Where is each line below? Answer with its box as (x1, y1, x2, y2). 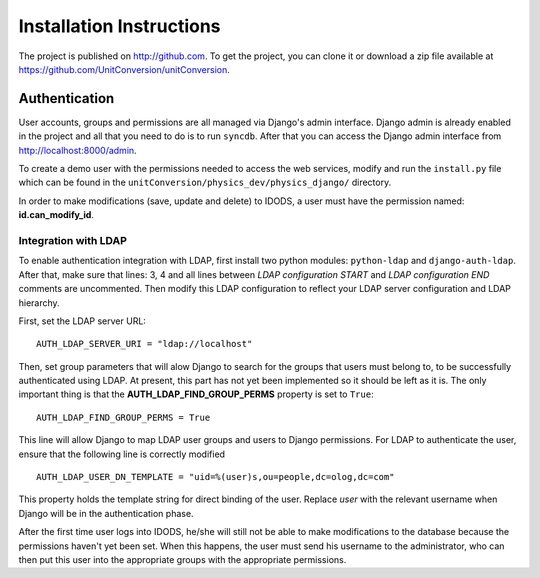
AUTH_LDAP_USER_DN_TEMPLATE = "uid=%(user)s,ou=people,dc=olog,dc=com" (36, 471, 395, 483)
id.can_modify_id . (18, 209, 95, 221)
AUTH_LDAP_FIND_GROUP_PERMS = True (36, 411, 211, 423)
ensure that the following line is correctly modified (18, 448, 225, 460)
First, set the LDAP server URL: (18, 315, 147, 327)
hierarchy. (18, 296, 60, 309)
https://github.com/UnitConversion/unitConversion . (18, 63, 230, 75)
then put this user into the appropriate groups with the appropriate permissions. (18, 553, 347, 565)
